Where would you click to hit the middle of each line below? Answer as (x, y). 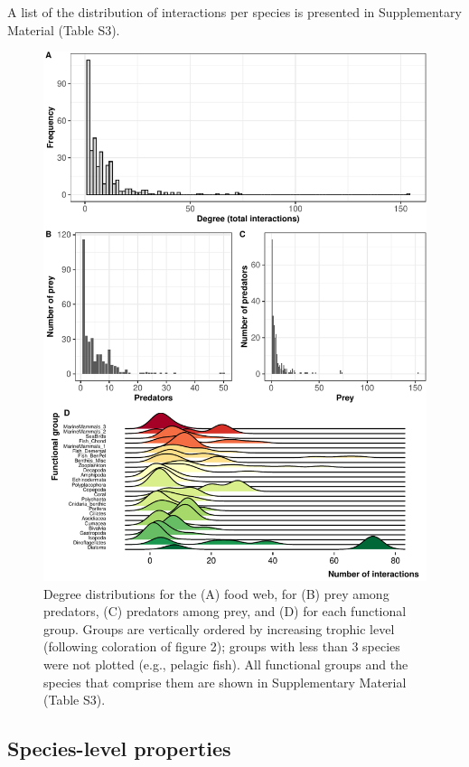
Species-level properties (119, 748)
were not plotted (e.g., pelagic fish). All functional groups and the (226, 664)
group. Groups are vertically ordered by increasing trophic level (219, 628)
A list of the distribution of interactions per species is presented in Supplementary (234, 12)
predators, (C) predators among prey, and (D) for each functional (225, 611)
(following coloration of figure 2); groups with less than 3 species (222, 646)
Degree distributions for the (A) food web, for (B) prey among (216, 593)
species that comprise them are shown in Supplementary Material (225, 682)
